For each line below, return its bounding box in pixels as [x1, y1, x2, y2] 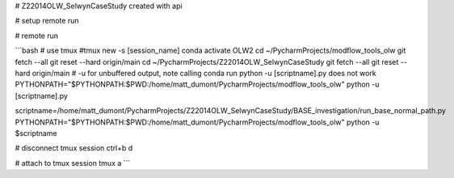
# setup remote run [15, 16, 79, 26]
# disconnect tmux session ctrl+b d [15, 143, 133, 153]
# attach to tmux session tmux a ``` [15, 158, 131, 167]
